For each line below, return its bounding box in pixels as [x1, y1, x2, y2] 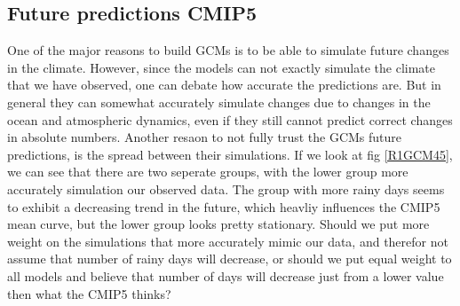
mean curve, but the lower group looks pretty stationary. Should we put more [7, 215, 430, 233]
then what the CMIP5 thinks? [7, 284, 171, 302]
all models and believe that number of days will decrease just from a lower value [7, 266, 444, 285]
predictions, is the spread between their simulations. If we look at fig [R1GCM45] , [7, 145, 453, 163]
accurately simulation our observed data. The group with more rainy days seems [7, 179, 445, 198]
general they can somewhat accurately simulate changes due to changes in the [7, 92, 431, 111]
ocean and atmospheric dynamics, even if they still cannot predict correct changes [7, 110, 453, 129]
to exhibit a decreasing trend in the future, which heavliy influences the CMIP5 [7, 197, 440, 216]
